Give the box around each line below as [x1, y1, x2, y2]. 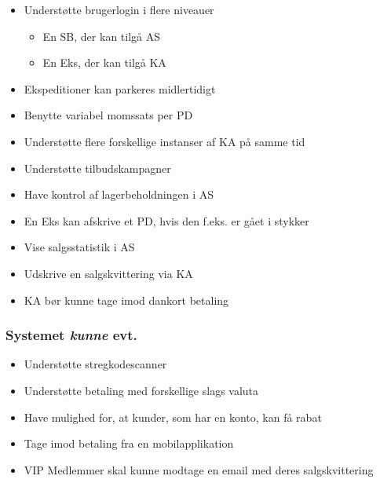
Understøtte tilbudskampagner [24, 159, 171, 176]
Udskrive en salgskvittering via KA [24, 265, 193, 281]
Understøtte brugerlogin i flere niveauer [24, 2, 214, 17]
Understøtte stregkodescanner [24, 356, 167, 372]
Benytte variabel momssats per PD [24, 107, 193, 123]
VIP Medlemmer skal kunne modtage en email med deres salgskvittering [24, 461, 374, 478]
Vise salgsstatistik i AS [24, 239, 135, 255]
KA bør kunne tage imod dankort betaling [24, 291, 229, 308]
